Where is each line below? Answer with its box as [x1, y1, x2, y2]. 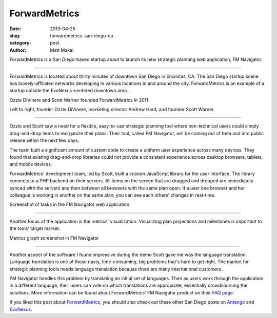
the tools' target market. [9, 225, 61, 231]
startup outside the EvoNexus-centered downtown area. [9, 88, 128, 94]
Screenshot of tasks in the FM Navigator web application [9, 201, 130, 207]
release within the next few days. [9, 137, 80, 143]
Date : [9, 26, 22, 32]
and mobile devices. [9, 161, 52, 167]
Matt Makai [50, 47, 74, 53]
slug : [9, 32, 21, 38]
